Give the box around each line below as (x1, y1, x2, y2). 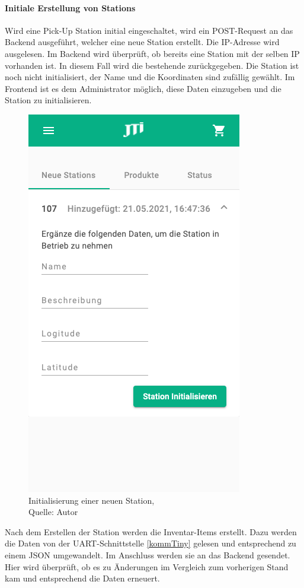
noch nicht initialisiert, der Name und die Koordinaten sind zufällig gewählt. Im (5, 71, 295, 83)
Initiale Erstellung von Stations (5, 1, 136, 14)
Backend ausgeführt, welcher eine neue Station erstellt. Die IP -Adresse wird (5, 36, 280, 48)
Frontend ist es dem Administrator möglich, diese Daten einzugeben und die (5, 82, 281, 94)
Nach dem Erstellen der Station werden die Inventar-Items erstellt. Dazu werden (5, 525, 297, 538)
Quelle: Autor (28, 506, 78, 518)
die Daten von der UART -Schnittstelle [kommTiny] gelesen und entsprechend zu (5, 537, 296, 549)
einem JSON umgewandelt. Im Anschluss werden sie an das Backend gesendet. (5, 548, 290, 561)
